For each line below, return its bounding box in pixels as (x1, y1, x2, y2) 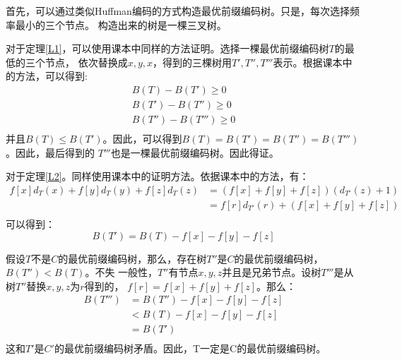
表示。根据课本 (273, 54, 343, 69)
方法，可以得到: (15, 68, 88, 83)
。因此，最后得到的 (6, 145, 95, 160)
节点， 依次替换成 (45, 54, 128, 69)
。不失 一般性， (85, 265, 158, 280)
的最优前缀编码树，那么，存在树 (58, 251, 207, 265)
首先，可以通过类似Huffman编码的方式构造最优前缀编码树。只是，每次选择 (6, 4, 350, 18)
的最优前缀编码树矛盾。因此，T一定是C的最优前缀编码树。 (54, 341, 326, 356)
